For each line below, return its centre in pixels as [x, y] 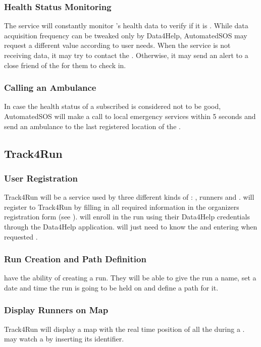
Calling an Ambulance [50, 88]
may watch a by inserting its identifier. [64, 339]
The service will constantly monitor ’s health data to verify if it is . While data [126, 25]
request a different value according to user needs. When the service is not [117, 45]
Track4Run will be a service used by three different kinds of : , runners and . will [129, 197]
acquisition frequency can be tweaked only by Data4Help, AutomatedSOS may [126, 35]
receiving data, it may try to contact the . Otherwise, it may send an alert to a [126, 55]
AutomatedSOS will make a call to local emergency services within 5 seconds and [130, 116]
